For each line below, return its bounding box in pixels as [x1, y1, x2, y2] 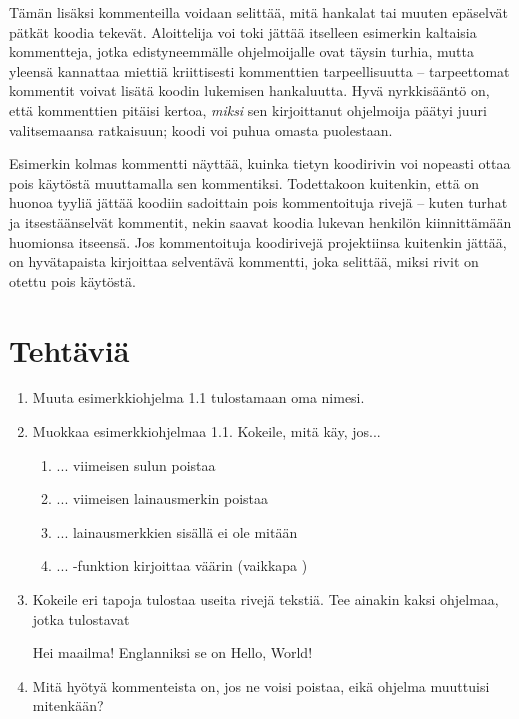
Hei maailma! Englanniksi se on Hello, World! [32, 642, 313, 663]
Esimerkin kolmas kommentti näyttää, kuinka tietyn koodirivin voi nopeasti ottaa [9, 153, 511, 174]
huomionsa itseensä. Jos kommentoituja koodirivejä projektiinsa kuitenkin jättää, [9, 231, 507, 252]
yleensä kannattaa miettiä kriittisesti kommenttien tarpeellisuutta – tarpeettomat [9, 60, 510, 81]
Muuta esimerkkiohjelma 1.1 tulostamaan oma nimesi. [32, 387, 365, 408]
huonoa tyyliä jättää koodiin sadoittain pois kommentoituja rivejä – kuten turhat [9, 192, 508, 213]
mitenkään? [32, 695, 104, 716]
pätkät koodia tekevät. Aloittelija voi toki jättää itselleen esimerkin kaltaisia [9, 21, 477, 42]
